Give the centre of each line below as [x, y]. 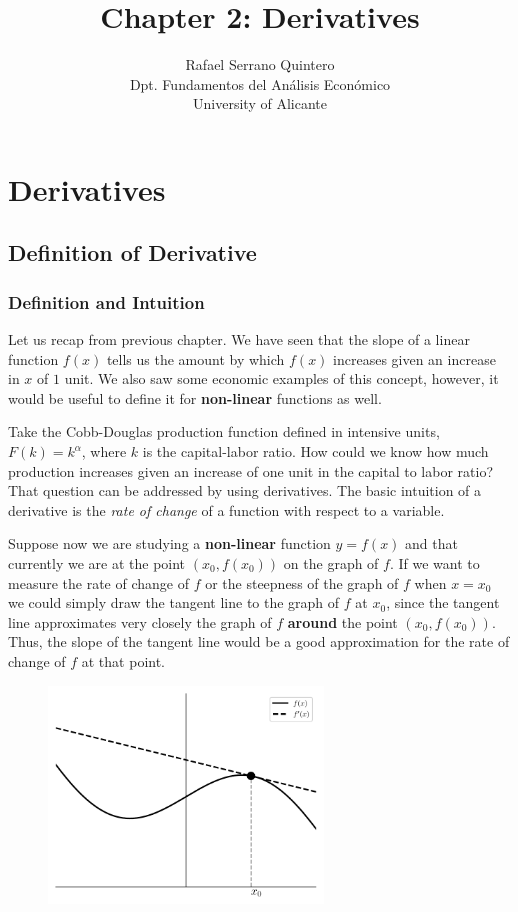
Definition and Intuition [106, 301]
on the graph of [331, 563]
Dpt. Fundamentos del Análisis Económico [260, 83]
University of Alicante [260, 103]
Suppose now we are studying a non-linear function [169, 543]
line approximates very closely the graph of [140, 621]
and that [431, 543]
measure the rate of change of [98, 582]
